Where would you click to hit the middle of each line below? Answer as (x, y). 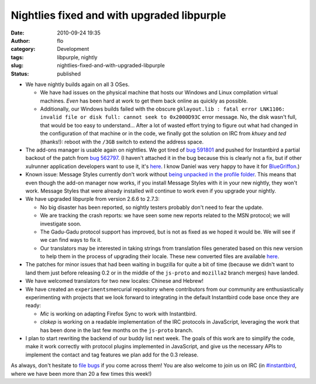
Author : (20, 40)
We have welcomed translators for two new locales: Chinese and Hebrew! (114, 281)
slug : (17, 66)
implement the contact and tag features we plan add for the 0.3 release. (112, 355)
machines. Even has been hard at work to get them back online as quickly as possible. (144, 101)
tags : (17, 57)
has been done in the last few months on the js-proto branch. (117, 330)
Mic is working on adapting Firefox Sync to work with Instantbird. (118, 314)
